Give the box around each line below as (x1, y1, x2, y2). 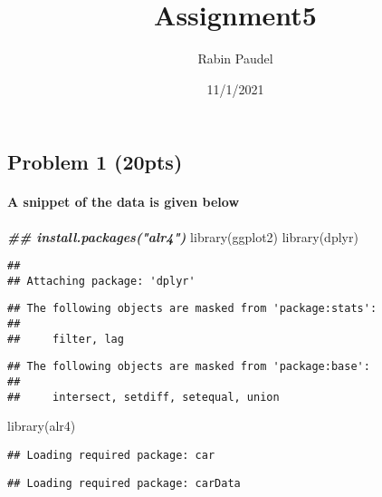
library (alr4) (7, 416, 76, 435)
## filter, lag (7, 332, 124, 346)
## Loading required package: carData (7, 476, 241, 490)
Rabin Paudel (197, 49, 273, 68)
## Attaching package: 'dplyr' (7, 274, 196, 287)
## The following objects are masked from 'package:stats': (7, 302, 377, 316)
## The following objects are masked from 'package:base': (7, 360, 370, 374)
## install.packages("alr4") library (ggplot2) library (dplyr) (7, 227, 358, 246)
